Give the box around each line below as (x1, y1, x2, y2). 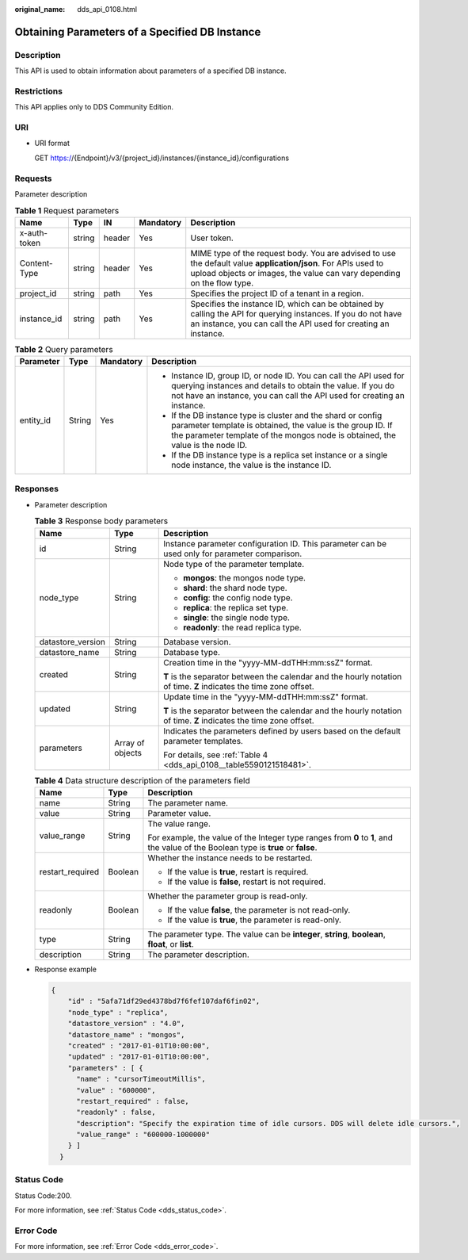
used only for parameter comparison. (163, 548, 302, 559)
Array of (113, 737, 146, 749)
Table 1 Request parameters (14, 205, 120, 216)
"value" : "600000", (76, 1086, 156, 1094)
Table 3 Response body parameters (34, 515, 169, 527)
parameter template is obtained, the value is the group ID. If (171, 420, 393, 431)
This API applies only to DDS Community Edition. (14, 102, 174, 112)
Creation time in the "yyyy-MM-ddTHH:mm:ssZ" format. (163, 657, 373, 668)
